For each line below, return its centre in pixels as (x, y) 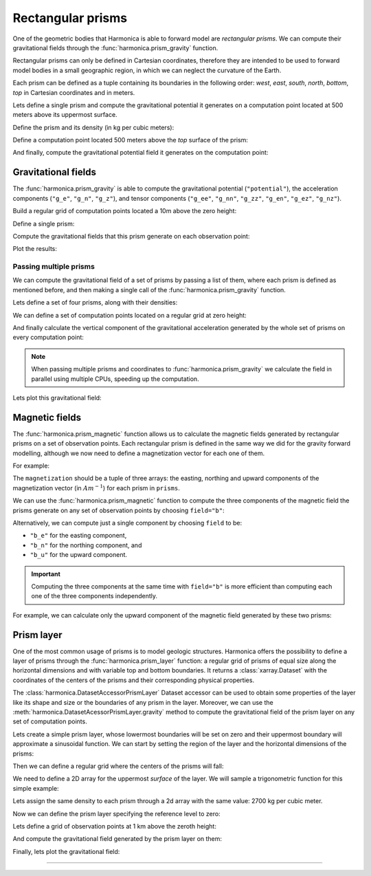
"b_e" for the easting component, (78, 536)
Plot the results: (35, 249)
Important (46, 573)
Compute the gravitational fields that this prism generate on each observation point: (131, 236)
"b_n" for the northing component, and (86, 545)
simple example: (36, 788)
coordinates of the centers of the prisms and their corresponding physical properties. (133, 680)
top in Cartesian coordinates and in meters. (74, 92)
